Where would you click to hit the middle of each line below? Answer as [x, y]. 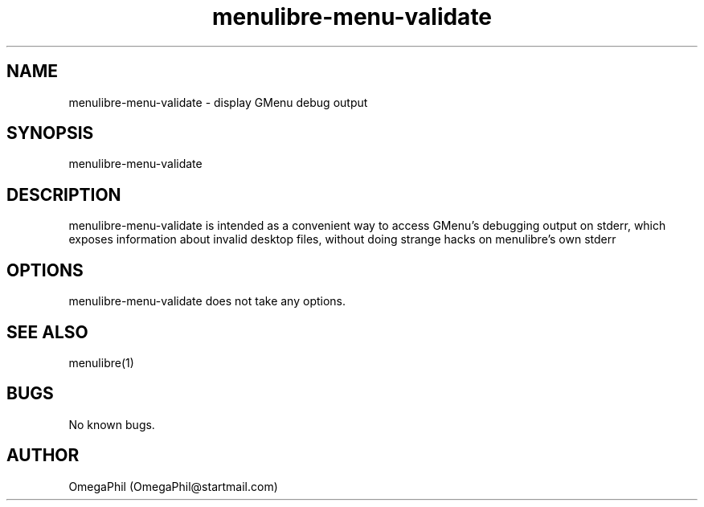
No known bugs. [112, 424]
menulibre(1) [101, 362]
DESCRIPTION [64, 194]
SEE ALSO [47, 332]
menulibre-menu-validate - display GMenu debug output [218, 102]
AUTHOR [43, 456]
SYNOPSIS [50, 133]
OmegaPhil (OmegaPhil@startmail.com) [173, 486]
